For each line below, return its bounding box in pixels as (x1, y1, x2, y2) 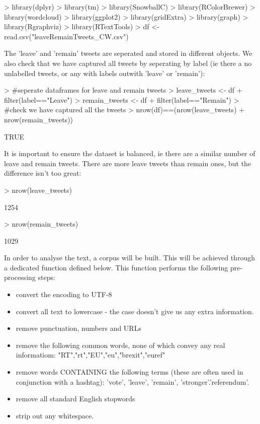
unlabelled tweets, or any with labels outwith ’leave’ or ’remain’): (4, 67, 205, 78)
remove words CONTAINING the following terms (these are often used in (16, 367, 243, 377)
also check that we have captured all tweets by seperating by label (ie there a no (4, 57, 252, 68)
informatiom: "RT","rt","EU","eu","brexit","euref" (16, 349, 165, 360)
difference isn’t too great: (4, 168, 81, 178)
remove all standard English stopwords (16, 393, 135, 404)
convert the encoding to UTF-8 (16, 289, 112, 300)
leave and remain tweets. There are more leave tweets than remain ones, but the (4, 158, 251, 168)
